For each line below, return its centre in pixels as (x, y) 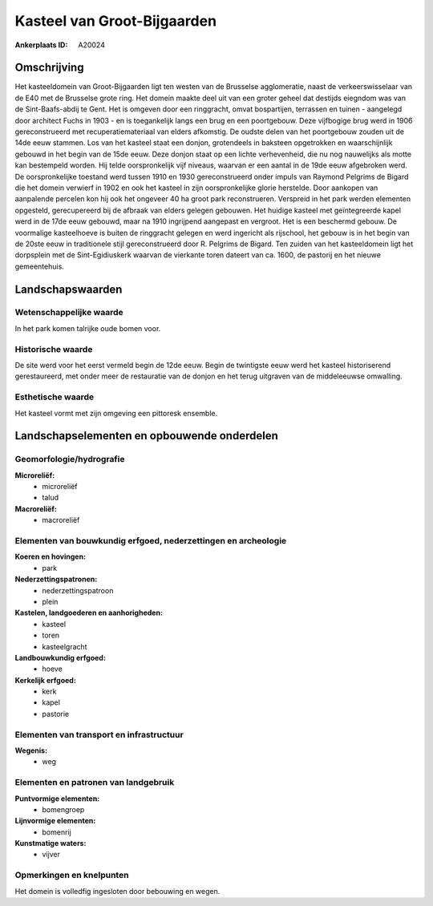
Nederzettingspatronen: (56, 579)
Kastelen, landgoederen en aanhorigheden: (89, 613)
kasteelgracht (65, 646)
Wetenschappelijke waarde (69, 313)
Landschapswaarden (69, 289)
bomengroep (63, 809)
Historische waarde (54, 349)
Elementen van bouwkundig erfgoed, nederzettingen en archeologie (151, 541)
